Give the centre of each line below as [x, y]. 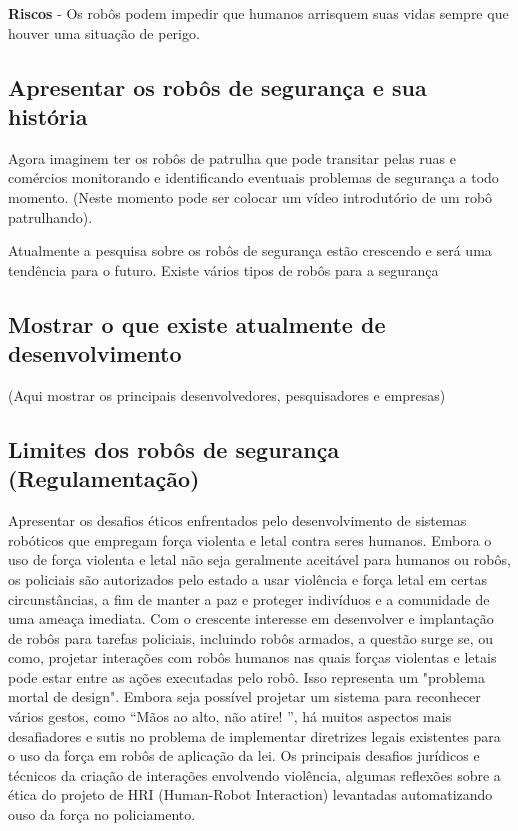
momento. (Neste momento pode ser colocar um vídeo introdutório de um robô [250, 196]
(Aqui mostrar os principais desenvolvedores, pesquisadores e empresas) [227, 394]
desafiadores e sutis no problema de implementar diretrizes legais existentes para [254, 735]
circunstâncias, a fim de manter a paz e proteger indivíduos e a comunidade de [249, 598]
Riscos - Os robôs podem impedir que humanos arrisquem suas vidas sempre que [258, 13]
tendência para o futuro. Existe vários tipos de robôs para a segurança [223, 269]
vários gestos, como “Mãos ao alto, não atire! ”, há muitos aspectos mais [230, 716]
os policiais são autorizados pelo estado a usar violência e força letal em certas [247, 578]
